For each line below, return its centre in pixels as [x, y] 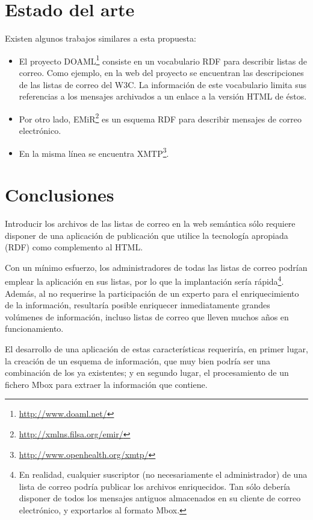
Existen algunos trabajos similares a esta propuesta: [101, 38]
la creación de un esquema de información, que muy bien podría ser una [138, 360]
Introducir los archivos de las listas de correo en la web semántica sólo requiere [150, 223]
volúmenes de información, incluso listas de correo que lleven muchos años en [147, 316]
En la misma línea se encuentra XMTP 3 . [94, 152]
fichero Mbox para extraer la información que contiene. [106, 384]
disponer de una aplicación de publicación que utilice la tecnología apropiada [147, 235]
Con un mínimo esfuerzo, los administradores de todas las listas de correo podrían [156, 267]
